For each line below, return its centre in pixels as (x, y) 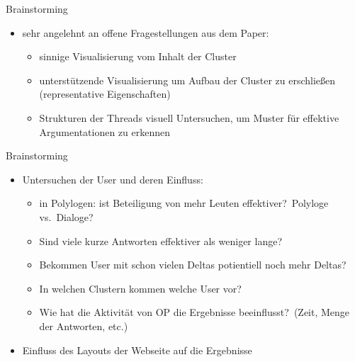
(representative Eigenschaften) (105, 94)
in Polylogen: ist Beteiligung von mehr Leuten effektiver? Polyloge (184, 203)
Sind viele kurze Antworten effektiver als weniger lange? (161, 241)
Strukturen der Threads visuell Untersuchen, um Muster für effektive (189, 117)
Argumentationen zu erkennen (105, 131)
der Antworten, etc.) (84, 326)
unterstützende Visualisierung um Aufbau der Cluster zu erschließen (187, 80)
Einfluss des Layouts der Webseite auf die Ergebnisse (137, 350)
